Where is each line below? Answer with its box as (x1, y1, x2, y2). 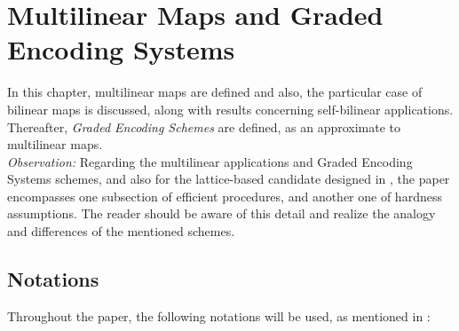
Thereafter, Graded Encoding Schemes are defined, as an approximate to (7, 117, 401, 136)
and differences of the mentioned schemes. (7, 222, 235, 240)
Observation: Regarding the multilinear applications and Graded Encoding (7, 152, 413, 170)
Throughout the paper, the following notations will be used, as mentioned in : (7, 306, 431, 325)
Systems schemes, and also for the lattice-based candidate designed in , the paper (7, 169, 450, 188)
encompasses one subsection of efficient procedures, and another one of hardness (7, 186, 442, 205)
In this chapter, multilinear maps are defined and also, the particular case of (7, 83, 423, 101)
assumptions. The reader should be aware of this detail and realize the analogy (7, 204, 436, 223)
